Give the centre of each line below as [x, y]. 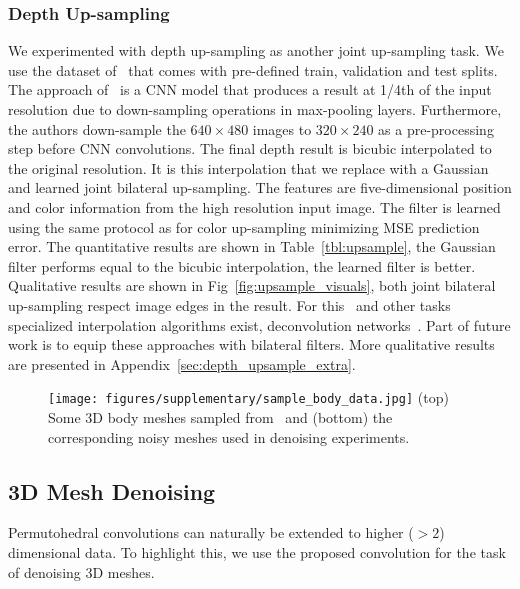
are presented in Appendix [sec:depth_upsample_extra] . [182, 363]
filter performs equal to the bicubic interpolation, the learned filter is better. [242, 265]
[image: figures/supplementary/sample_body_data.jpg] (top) [248, 397]
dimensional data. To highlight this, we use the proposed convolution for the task [257, 551]
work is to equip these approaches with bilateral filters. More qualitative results [251, 344]
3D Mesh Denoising [112, 490]
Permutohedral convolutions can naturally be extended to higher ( [211, 532]
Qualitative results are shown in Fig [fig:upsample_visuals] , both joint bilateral [252, 285]
